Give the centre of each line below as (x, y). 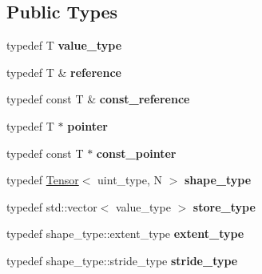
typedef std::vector (52, 206)
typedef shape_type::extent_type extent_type (125, 234)
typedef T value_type (64, 45)
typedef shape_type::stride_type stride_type (122, 260)
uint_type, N (130, 180)
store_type (224, 206)
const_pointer (136, 153)
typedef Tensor (43, 180)
